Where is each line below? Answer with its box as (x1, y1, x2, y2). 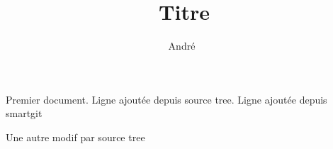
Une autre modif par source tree (6, 129, 145, 144)
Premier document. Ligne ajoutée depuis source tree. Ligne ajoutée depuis (6, 92, 327, 106)
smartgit (6, 106, 43, 121)
